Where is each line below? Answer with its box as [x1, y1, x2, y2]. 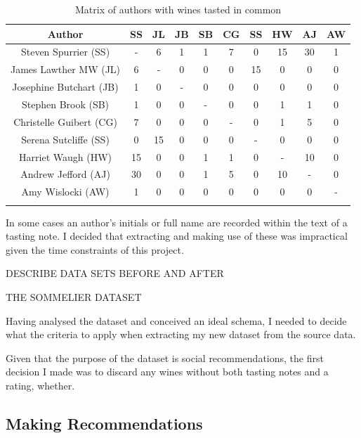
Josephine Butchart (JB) [12, 79, 119, 94]
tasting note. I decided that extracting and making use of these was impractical [6, 228, 348, 243]
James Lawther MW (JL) [11, 62, 121, 77]
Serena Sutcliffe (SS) [21, 131, 110, 146]
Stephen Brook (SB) [21, 96, 110, 111]
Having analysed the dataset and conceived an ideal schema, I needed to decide [6, 313, 347, 328]
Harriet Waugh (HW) [19, 149, 112, 164]
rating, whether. [6, 378, 75, 392]
